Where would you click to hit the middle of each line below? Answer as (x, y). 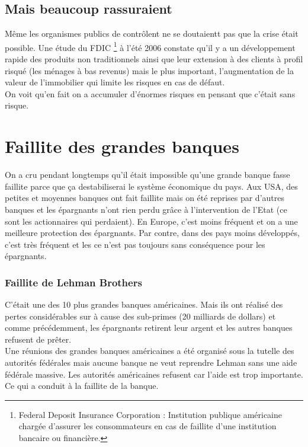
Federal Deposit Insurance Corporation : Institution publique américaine (150, 414)
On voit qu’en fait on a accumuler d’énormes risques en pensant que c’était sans (150, 93)
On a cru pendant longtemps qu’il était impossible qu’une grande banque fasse (147, 175)
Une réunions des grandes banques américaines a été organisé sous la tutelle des (150, 351)
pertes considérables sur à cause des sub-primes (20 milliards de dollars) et (140, 316)
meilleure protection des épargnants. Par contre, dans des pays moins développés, (152, 233)
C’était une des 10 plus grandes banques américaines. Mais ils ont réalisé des (144, 304)
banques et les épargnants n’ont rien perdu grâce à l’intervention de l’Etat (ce (146, 209)
